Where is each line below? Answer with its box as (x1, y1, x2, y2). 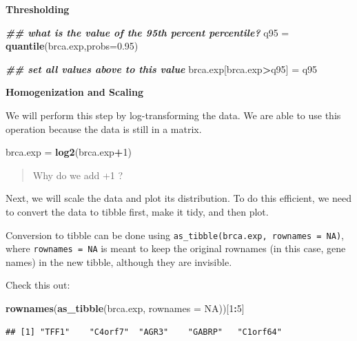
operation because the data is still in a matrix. (6, 121, 202, 136)
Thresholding (6, 2, 70, 16)
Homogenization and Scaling (6, 85, 143, 99)
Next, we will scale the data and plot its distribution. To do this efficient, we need (6, 191, 351, 205)
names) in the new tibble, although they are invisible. (6, 254, 232, 269)
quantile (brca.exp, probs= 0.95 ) (6, 39, 139, 53)
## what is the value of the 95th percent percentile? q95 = (6, 25, 289, 39)
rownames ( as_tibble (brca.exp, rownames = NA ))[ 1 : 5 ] (6, 301, 245, 316)
